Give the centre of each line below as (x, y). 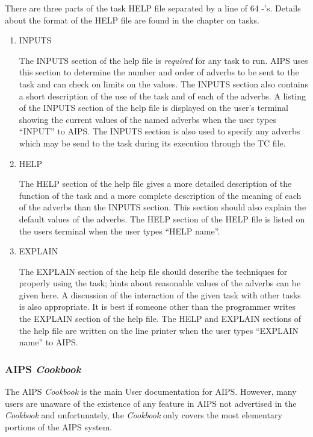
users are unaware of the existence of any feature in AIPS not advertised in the (151, 403)
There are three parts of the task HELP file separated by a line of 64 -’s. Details (153, 8)
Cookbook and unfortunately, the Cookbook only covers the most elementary (144, 415)
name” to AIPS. (48, 342)
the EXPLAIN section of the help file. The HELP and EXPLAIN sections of (160, 319)
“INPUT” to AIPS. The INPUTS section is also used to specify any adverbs (160, 131)
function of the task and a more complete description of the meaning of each (160, 195)
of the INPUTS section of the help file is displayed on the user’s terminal (153, 108)
